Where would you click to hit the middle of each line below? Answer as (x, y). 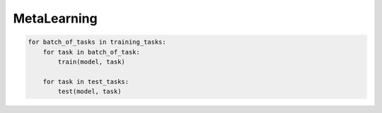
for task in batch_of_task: (92, 52)
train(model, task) (91, 61)
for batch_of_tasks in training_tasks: (97, 42)
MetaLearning (56, 18)
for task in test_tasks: (86, 82)
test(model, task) (89, 91)
